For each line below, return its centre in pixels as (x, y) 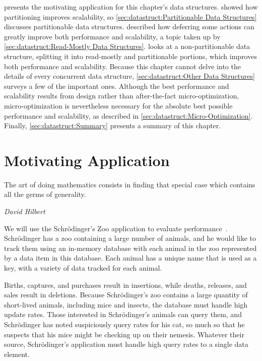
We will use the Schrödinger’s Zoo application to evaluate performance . (116, 228)
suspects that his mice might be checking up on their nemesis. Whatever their (124, 334)
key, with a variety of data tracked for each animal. (83, 268)
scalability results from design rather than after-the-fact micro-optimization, (122, 96)
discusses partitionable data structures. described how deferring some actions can (129, 27)
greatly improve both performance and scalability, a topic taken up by (112, 36)
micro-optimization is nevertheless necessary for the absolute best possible (118, 105)
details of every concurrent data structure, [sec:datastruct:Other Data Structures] (129, 76)
